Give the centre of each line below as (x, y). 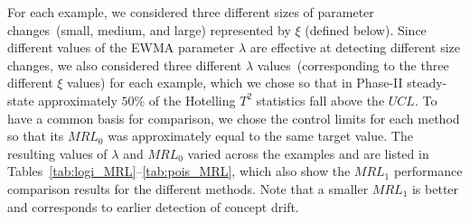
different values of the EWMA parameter (121, 47)
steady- (427, 83)
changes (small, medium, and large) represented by (149, 29)
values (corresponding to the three (353, 65)
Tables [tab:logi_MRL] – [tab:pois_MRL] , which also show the (179, 171)
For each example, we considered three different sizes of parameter (191, 12)
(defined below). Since (366, 29)
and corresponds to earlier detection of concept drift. (153, 206)
